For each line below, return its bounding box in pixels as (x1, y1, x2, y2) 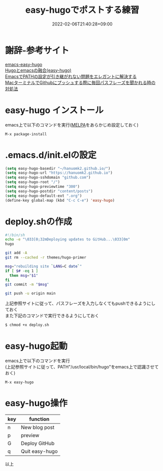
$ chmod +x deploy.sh (5, 322, 49, 328)
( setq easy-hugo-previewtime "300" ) (5, 184, 80, 189)
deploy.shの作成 (5, 216, 72, 227)
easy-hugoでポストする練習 (25, 4, 140, 16)
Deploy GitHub (21, 440, 55, 446)
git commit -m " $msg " (5, 282, 49, 287)
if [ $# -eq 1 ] (5, 268, 38, 273)
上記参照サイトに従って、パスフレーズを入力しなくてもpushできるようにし (5, 300, 156, 307)
